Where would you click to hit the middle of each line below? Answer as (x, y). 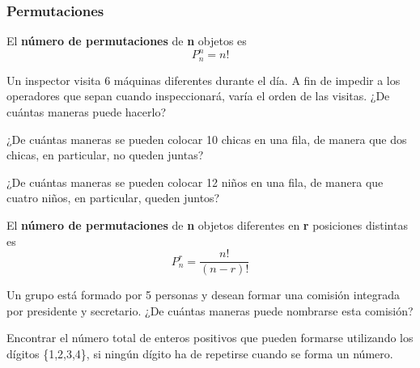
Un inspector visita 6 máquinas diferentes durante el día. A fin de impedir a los (204, 80)
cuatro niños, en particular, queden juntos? (113, 198)
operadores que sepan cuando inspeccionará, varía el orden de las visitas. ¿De (198, 96)
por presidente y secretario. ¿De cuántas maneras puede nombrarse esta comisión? (210, 310)
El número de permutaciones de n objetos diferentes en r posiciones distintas (207, 224)
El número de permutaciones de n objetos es (127, 41)
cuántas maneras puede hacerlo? (86, 111)
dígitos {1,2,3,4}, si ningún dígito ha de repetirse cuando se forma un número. (200, 353)
